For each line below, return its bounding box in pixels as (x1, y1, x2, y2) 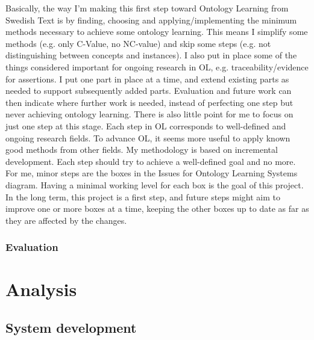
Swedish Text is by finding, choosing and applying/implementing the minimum (5, 13, 297, 26)
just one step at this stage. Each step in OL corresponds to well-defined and (5, 119, 286, 132)
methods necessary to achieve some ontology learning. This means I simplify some (5, 25, 308, 38)
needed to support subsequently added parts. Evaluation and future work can (5, 84, 292, 97)
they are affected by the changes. (5, 214, 127, 226)
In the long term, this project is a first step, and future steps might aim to (5, 190, 280, 203)
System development (5, 318, 137, 336)
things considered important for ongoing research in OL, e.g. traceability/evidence (5, 60, 309, 73)
